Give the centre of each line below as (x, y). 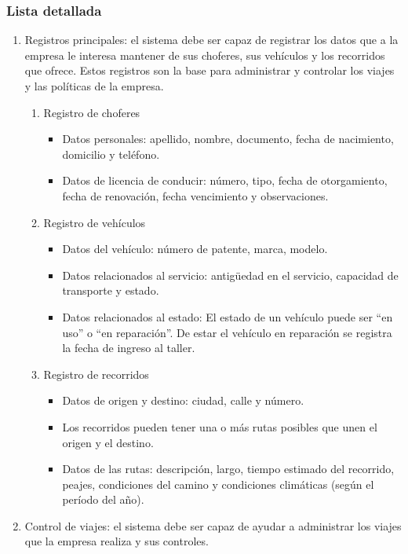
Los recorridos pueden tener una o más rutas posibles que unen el (220, 426)
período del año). (103, 499)
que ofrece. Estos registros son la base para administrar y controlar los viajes (209, 70)
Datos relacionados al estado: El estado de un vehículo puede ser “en (228, 316)
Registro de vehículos (95, 222)
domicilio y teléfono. (111, 154)
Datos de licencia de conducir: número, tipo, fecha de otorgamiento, (225, 180)
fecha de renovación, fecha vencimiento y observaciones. (195, 195)
